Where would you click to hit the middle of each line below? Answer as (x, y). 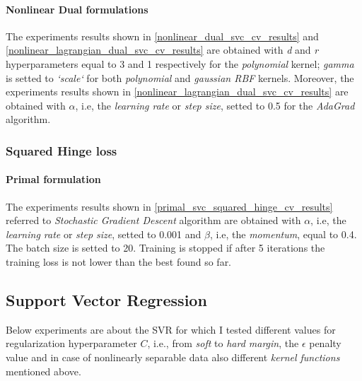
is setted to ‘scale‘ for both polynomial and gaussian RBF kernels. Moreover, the (180, 77)
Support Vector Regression (106, 299)
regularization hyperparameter (71, 343)
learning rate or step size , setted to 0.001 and (104, 234)
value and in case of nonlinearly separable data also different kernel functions (173, 357)
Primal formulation (53, 179)
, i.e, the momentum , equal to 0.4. (283, 234)
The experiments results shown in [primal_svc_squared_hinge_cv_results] (169, 206)
